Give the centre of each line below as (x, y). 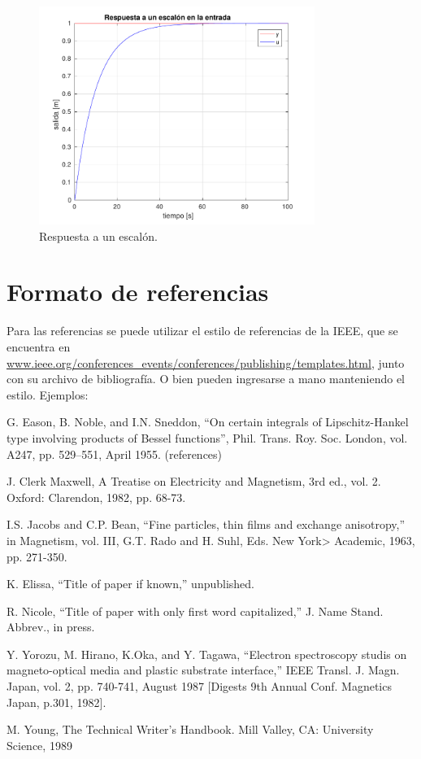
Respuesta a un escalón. (98, 236)
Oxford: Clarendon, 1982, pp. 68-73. (96, 497)
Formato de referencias (138, 292)
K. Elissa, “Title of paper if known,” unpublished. (131, 584)
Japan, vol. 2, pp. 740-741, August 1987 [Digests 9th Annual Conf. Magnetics (199, 686)
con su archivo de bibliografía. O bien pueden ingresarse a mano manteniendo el (206, 379)
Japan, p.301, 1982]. (56, 702)
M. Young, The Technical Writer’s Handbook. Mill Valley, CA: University (190, 729)
